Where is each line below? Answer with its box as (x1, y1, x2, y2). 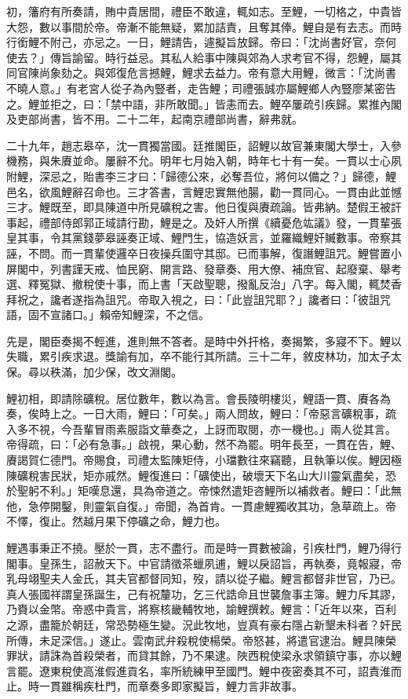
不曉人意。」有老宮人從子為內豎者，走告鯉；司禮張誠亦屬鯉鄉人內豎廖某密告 (6, 79, 396, 96)
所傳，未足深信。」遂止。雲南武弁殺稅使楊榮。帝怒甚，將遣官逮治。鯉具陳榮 (6, 631, 396, 648)
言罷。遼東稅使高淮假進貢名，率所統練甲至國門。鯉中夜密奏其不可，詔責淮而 (6, 662, 402, 679)
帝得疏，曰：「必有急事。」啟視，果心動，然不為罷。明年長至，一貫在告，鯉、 (6, 436, 402, 452)
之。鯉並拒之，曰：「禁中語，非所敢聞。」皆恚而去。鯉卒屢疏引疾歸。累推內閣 (6, 95, 402, 112)
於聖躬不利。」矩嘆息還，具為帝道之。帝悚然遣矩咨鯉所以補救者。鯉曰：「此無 (6, 482, 402, 499)
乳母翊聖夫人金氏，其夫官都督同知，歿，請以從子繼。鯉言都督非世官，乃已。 (6, 570, 402, 587)
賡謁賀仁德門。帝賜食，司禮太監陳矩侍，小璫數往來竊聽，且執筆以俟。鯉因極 (6, 452, 402, 468)
